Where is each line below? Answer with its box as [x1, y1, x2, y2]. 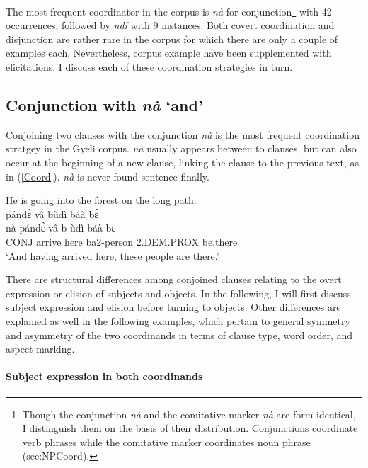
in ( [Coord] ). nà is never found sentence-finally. [6, 169, 209, 183]
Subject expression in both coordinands [6, 369, 203, 384]
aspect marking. [6, 341, 75, 356]
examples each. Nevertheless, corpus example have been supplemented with [6, 45, 332, 60]
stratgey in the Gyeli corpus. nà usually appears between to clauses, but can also [6, 141, 357, 156]
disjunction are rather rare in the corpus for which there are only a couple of [6, 31, 338, 46]
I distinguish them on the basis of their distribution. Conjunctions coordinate [22, 421, 358, 435]
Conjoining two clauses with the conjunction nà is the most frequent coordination [6, 127, 360, 142]
